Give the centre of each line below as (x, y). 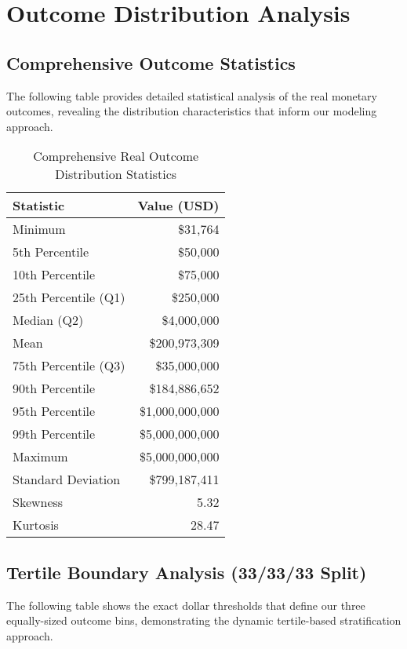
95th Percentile (54, 411)
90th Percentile (54, 388)
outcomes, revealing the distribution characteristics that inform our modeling (192, 111)
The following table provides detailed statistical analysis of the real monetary (192, 95)
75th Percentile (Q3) (69, 366)
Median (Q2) (48, 320)
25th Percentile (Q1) (69, 297)
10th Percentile (54, 275)
